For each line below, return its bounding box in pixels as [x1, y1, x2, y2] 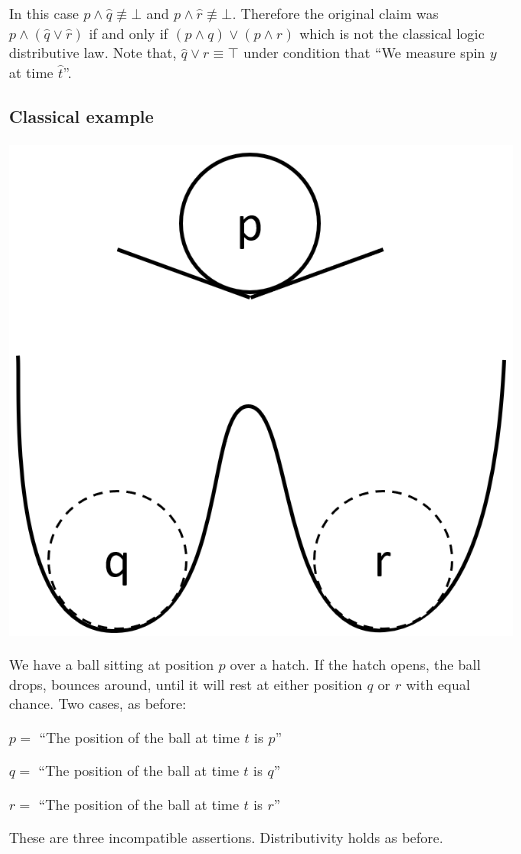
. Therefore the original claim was [232, 3, 439, 23]
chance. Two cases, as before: [9, 693, 187, 714]
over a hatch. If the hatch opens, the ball [230, 653, 481, 674]
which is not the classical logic [299, 22, 485, 43]
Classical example [9, 104, 154, 129]
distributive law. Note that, [9, 42, 177, 63]
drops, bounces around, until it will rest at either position [9, 673, 363, 694]
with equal [405, 673, 471, 694]
